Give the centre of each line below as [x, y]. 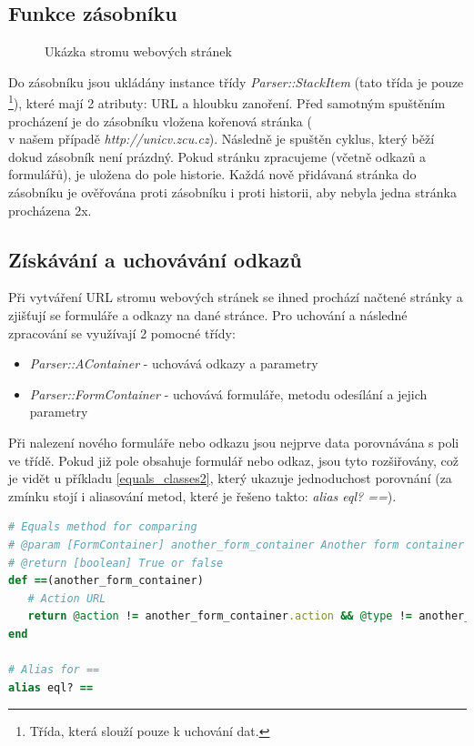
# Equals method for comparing [103, 527]
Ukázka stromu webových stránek [138, 51]
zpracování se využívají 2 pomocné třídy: [122, 333]
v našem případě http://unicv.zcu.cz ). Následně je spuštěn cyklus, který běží [222, 139]
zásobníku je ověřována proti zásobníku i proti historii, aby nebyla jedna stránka [232, 192]
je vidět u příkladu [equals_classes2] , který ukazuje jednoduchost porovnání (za [230, 478]
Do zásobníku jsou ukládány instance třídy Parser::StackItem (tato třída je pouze [236, 81]
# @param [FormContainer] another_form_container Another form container [237, 544]
